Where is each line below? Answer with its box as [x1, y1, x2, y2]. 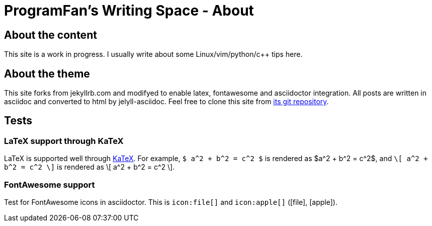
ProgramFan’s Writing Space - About [4, 2, 254, 19]
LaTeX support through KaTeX [4, 135, 124, 146]
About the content [4, 28, 97, 41]
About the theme [4, 67, 90, 80]
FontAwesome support [4, 179, 95, 190]
